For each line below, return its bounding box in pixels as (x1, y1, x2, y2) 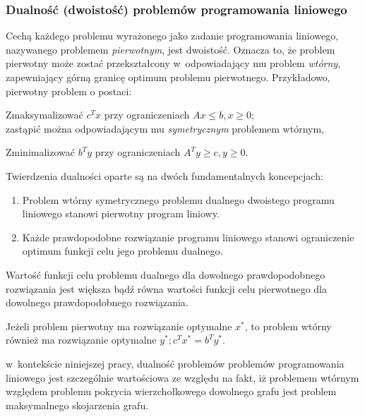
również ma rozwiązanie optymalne (6, 332, 157, 347)
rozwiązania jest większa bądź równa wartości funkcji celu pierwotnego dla (6, 281, 327, 296)
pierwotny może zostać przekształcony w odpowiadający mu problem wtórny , (6, 56, 341, 71)
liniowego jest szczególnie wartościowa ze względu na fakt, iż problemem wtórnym (6, 370, 359, 385)
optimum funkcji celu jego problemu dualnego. (22, 243, 223, 258)
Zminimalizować (6, 145, 75, 159)
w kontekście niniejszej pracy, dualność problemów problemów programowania (6, 356, 345, 370)
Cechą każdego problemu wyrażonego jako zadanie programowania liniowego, (6, 28, 339, 43)
